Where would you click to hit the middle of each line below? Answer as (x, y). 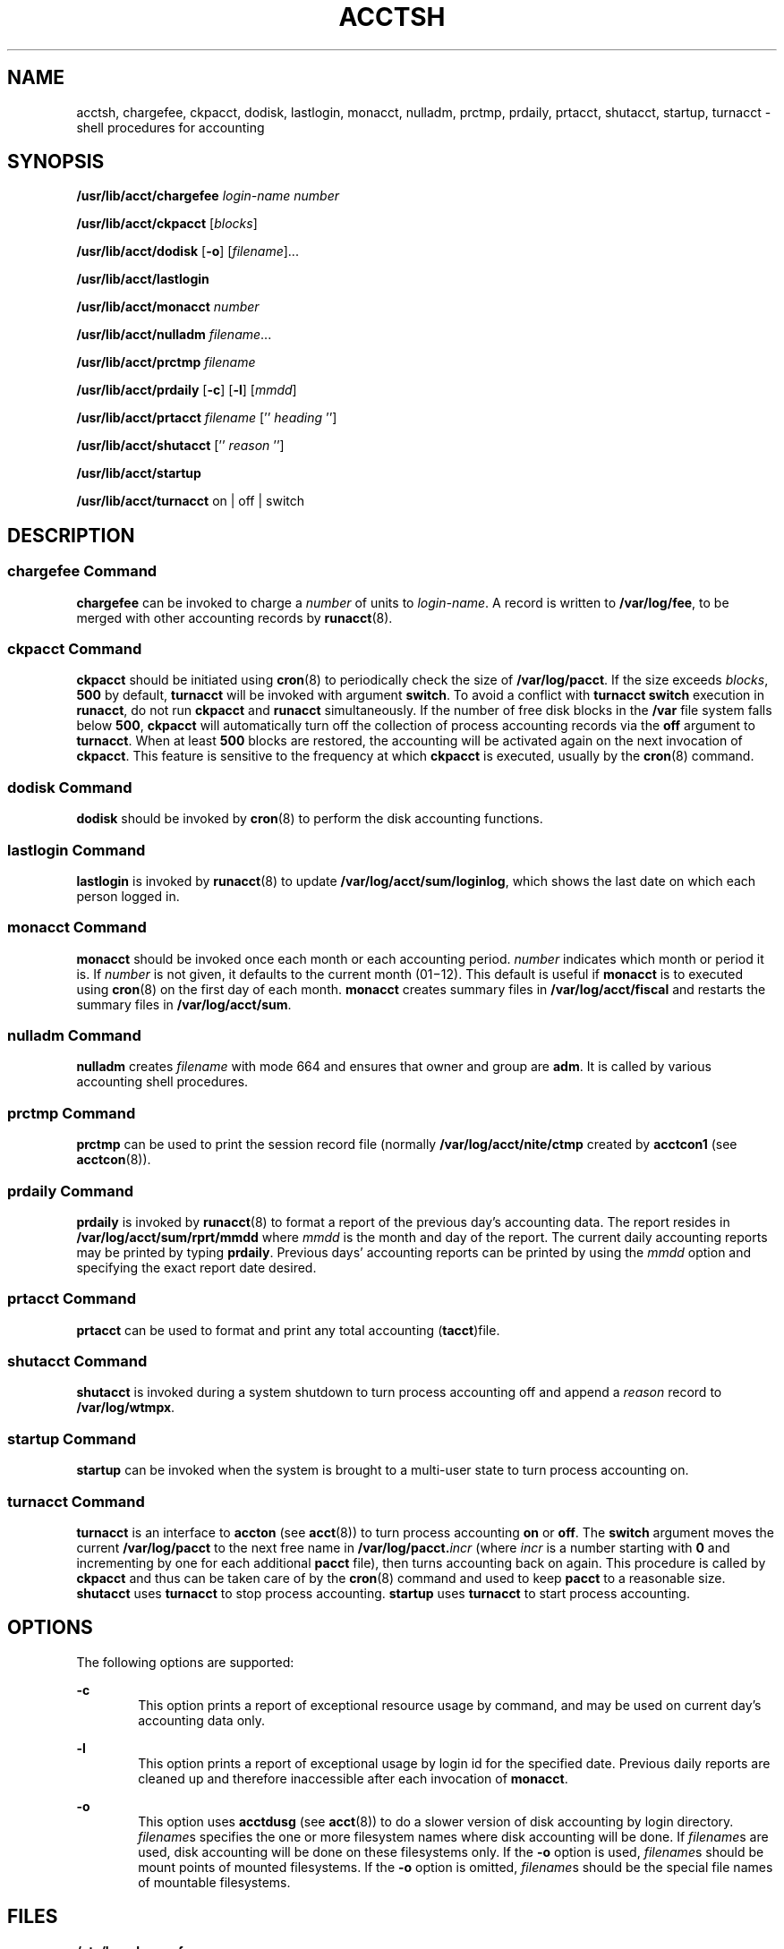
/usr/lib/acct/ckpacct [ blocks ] (167, 224)
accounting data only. (202, 1720)
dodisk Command (70, 787)
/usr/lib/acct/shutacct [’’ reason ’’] (180, 446)
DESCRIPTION (71, 535)
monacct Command (77, 928)
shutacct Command (77, 1362)
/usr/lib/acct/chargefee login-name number (208, 196)
